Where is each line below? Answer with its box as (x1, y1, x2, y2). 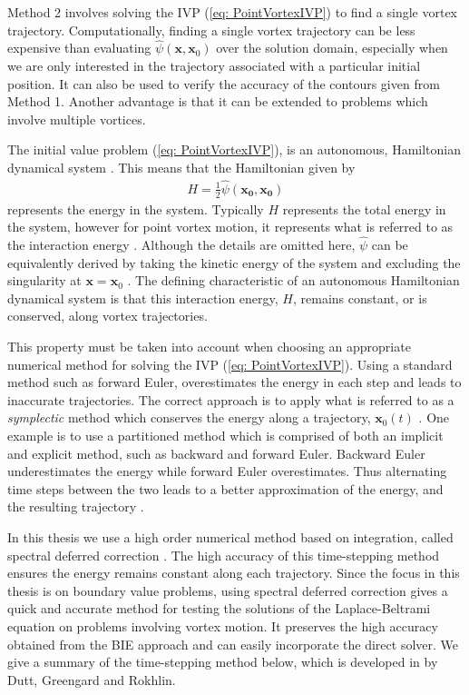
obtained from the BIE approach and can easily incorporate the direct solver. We (7, 634, 459, 653)
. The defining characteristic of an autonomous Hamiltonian (127, 271, 460, 290)
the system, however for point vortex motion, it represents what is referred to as (7, 217, 454, 236)
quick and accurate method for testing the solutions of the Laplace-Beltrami (7, 599, 431, 618)
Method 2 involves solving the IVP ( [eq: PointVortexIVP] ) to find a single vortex (7, 3, 457, 21)
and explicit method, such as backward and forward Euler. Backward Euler (7, 443, 425, 462)
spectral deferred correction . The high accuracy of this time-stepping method (7, 545, 440, 564)
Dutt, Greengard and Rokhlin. (7, 670, 176, 689)
